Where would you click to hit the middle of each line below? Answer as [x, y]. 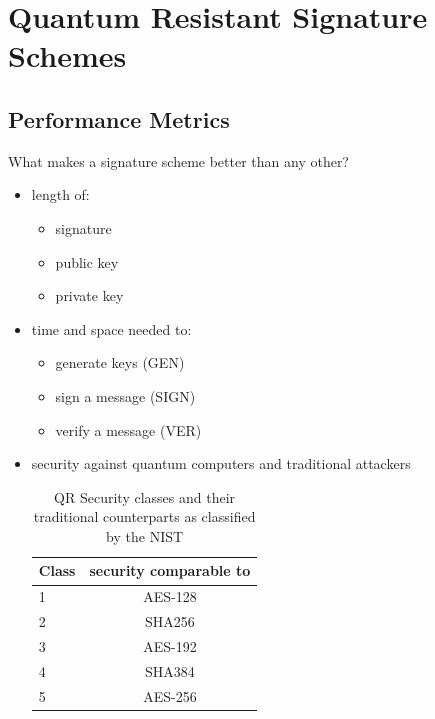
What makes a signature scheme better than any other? [178, 160]
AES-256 [170, 695]
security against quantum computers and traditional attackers [221, 463]
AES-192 [170, 646]
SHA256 [170, 621]
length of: [60, 194]
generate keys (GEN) [120, 362]
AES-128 [170, 596]
